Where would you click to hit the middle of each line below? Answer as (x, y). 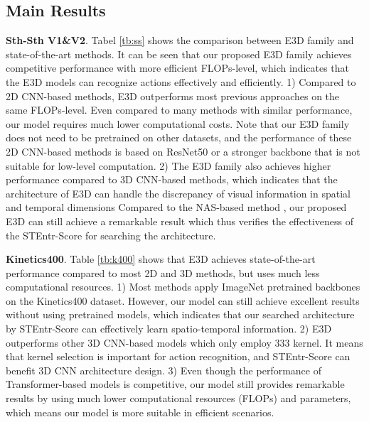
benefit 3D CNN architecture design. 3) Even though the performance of (164, 370)
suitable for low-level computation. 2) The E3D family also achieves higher (169, 165)
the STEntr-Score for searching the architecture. (111, 235)
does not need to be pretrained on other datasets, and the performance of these (179, 137)
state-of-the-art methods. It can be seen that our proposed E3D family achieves (179, 54)
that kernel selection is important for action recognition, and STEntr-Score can (178, 356)
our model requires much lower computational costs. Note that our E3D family (178, 123)
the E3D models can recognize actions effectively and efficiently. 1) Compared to (181, 81)
